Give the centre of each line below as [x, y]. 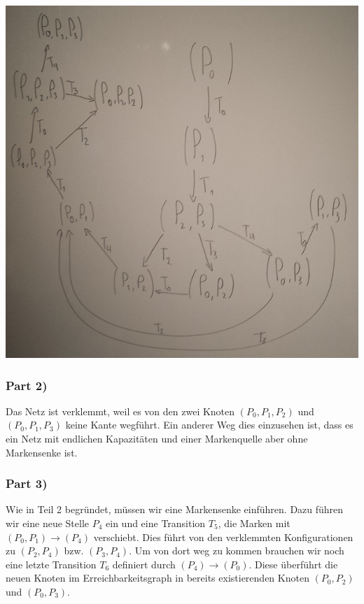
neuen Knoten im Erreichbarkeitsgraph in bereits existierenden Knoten [157, 578]
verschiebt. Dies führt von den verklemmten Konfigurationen [223, 537]
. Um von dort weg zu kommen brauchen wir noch [237, 551]
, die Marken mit [254, 523]
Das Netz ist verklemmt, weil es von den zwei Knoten [120, 411]
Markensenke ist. [42, 452]
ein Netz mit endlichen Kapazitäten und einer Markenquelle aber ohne [157, 438]
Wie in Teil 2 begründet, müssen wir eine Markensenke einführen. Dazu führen [175, 509]
